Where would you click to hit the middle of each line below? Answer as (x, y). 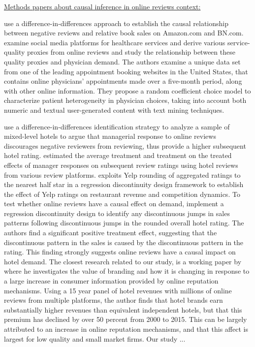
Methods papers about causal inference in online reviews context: (102, 6)
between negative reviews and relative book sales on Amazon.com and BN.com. (124, 33)
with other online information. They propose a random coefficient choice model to (127, 90)
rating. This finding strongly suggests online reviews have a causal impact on (120, 252)
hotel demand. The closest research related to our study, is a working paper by (123, 261)
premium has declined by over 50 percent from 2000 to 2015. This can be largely (126, 319)
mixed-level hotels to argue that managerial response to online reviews (110, 136)
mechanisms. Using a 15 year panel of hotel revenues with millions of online (118, 290)
